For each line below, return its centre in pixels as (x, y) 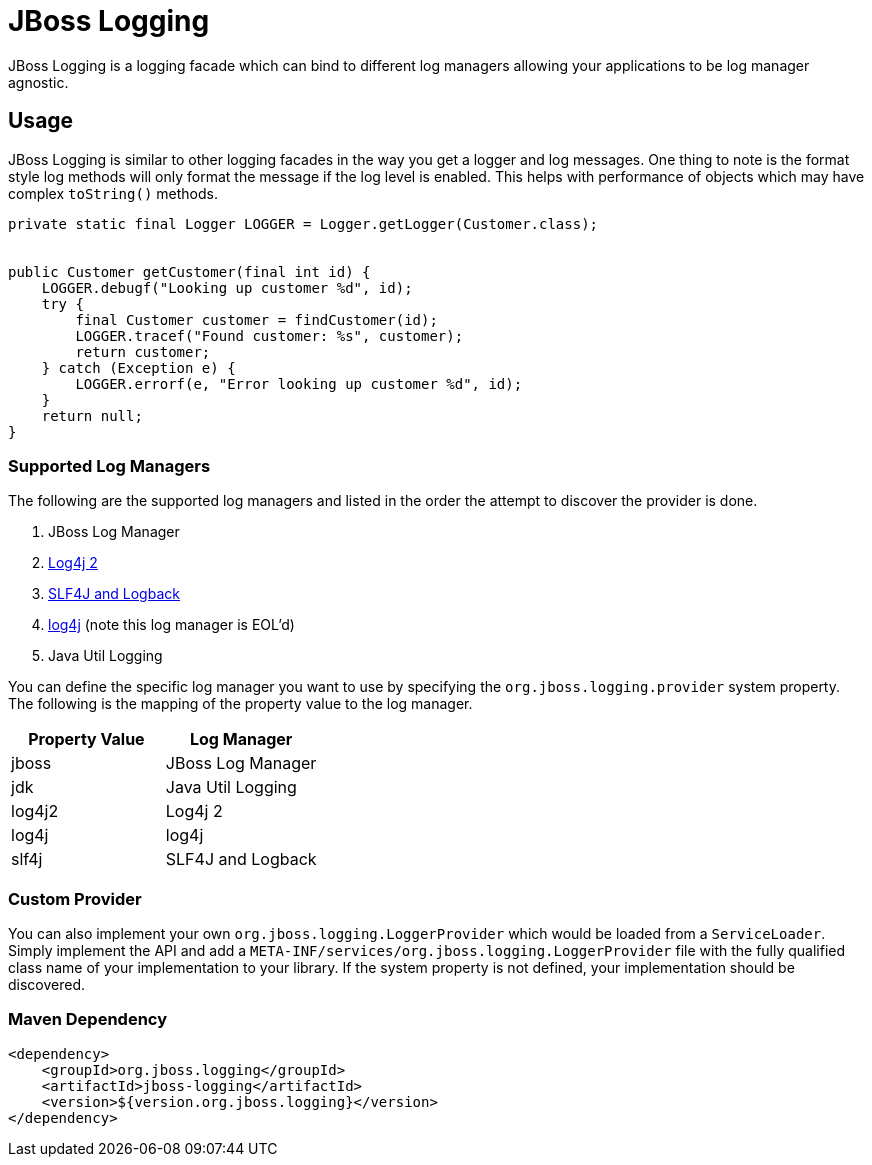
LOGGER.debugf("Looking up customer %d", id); (227, 287)
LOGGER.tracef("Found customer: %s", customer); (269, 335)
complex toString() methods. (113, 193)
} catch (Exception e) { (138, 367)
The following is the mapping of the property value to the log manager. (240, 704)
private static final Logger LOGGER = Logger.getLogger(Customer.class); (303, 223)
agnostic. (38, 82)
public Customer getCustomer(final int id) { (189, 271)
